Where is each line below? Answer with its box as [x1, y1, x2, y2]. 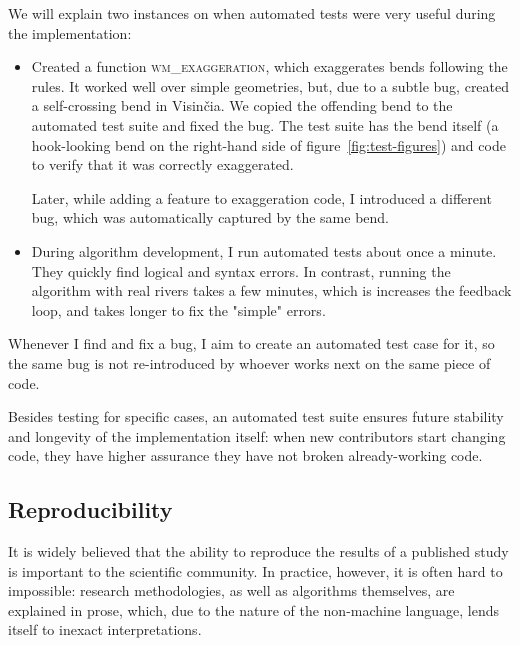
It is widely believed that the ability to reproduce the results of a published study [8, 541, 509, 562]
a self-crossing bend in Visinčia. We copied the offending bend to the [31, 95, 453, 116]
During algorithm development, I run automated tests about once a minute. [31, 240, 497, 261]
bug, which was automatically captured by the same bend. [31, 207, 389, 228]
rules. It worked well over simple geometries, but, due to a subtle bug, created [31, 75, 510, 96]
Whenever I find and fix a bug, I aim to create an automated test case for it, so [8, 333, 495, 354]
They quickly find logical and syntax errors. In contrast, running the [31, 260, 451, 281]
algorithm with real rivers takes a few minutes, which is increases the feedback [31, 280, 512, 301]
